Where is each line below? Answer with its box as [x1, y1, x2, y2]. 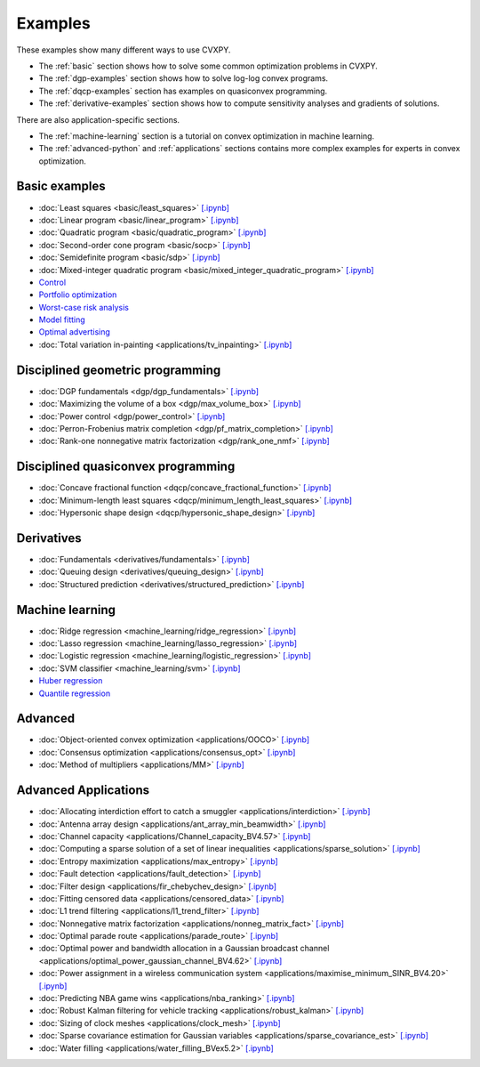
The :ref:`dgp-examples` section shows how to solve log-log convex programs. [38, 73, 329, 84]
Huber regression [38, 675, 103, 686]
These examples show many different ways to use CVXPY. [16, 44, 231, 55]
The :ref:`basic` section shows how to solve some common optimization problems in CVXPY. [38, 61, 378, 71]
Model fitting [38, 314, 86, 325]
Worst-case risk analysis [38, 302, 129, 312]
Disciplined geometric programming [16, 362, 221, 377]
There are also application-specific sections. [16, 114, 180, 125]
